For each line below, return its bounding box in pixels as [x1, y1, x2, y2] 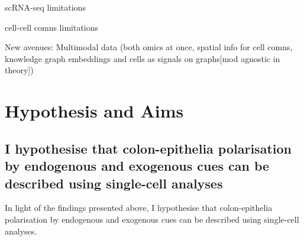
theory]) [5, 64, 34, 76]
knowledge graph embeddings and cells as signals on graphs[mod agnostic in [5, 52, 280, 64]
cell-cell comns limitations [5, 21, 99, 33]
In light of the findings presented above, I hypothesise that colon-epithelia [5, 201, 273, 214]
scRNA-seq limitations [5, 1, 86, 13]
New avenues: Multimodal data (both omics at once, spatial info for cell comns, [5, 41, 293, 53]
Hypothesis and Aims [5, 99, 184, 123]
